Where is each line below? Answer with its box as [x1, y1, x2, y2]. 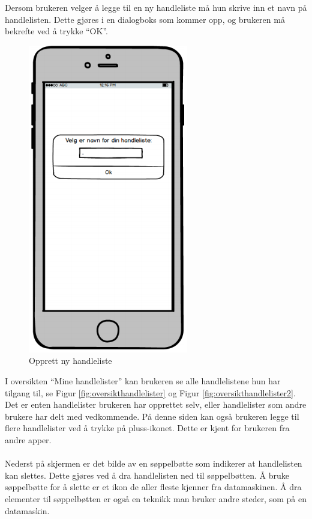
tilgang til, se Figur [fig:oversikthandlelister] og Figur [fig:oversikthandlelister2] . [5, 386, 296, 399]
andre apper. [5, 433, 52, 446]
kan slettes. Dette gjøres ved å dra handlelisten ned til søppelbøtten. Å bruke [5, 468, 289, 481]
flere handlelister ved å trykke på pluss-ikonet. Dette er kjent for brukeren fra [5, 422, 290, 434]
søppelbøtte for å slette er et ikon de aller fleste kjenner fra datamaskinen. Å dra [5, 481, 302, 493]
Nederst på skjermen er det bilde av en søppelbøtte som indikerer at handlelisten [5, 457, 302, 470]
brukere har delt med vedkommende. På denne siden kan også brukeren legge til [5, 410, 299, 422]
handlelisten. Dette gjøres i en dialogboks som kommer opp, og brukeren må [5, 13, 285, 25]
